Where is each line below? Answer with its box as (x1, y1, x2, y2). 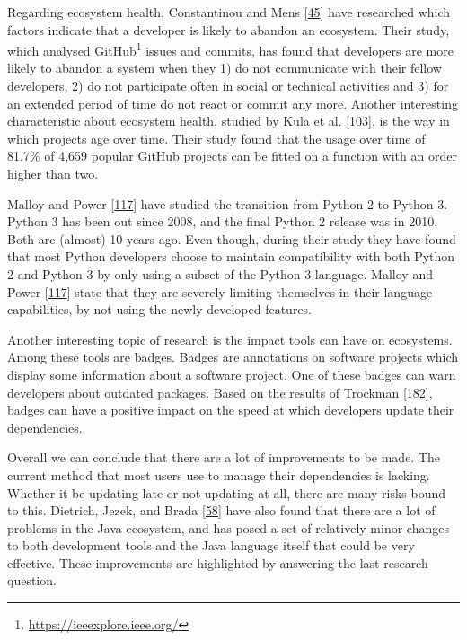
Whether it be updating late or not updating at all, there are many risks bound (7, 483, 446, 502)
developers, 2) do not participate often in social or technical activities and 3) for (7, 76, 449, 95)
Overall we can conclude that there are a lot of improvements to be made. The (7, 448, 441, 467)
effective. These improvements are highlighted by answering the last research (7, 553, 428, 572)
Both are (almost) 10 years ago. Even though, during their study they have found (7, 229, 456, 248)
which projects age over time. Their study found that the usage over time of (7, 128, 426, 147)
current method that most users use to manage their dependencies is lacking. (7, 465, 430, 484)
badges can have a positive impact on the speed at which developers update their (7, 400, 454, 419)
